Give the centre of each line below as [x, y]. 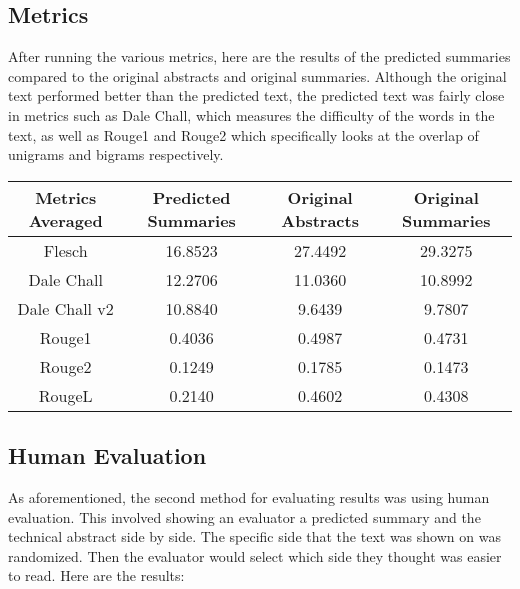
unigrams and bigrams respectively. [116, 154]
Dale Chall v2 [65, 308]
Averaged [65, 220]
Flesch [65, 250]
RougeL [65, 395]
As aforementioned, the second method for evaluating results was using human [249, 496]
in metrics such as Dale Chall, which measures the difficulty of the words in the [251, 114]
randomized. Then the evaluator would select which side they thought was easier [255, 555]
